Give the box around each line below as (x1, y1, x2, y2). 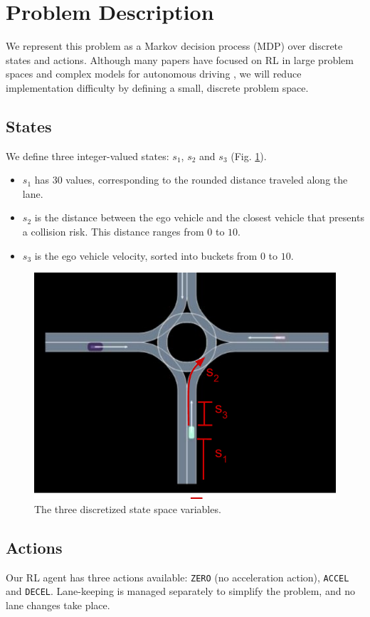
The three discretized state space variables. (34, 501, 221, 516)
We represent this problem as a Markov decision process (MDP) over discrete (6, 38, 343, 53)
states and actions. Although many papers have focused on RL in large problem (6, 52, 354, 67)
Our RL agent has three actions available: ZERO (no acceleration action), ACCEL (6, 569, 349, 584)
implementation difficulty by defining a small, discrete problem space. (6, 80, 309, 95)
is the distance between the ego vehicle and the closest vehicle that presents (34, 210, 364, 225)
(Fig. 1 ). (231, 148, 267, 163)
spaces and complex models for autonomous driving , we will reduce (6, 66, 302, 81)
